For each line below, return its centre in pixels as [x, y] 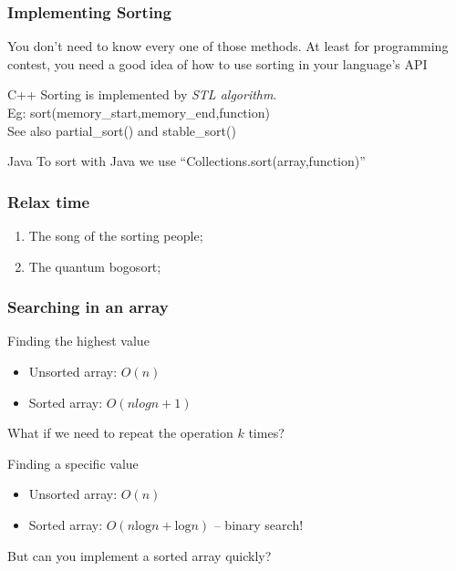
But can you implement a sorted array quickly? [140, 555]
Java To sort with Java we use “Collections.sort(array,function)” [187, 161]
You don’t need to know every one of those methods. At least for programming [228, 46]
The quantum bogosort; [95, 266]
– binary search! [259, 524]
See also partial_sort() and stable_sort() [122, 130]
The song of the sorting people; [116, 235]
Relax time [49, 201]
